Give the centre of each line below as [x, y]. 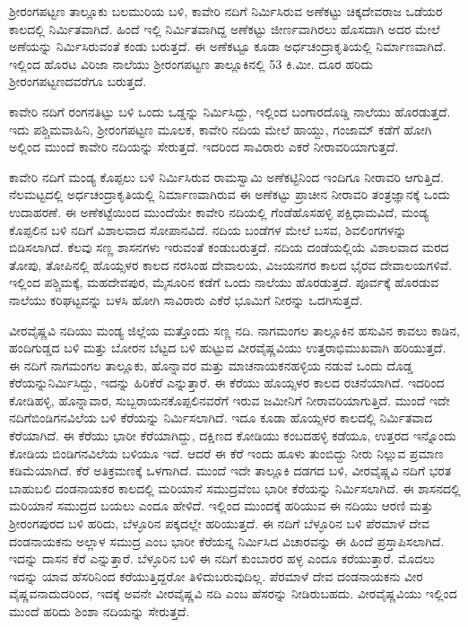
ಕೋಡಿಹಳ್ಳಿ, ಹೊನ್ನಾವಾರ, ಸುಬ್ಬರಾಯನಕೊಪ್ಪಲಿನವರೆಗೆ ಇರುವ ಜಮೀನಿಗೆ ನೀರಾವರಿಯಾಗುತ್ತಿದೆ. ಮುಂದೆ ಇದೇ [230, 400]
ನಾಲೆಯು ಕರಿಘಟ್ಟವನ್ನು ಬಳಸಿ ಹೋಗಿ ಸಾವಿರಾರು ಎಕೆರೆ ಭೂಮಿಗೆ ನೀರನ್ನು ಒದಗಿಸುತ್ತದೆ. [186, 299]
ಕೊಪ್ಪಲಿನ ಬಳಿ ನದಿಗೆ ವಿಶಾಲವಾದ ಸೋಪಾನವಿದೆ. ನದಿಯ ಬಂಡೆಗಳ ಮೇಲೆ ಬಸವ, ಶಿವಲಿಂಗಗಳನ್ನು [208, 229]
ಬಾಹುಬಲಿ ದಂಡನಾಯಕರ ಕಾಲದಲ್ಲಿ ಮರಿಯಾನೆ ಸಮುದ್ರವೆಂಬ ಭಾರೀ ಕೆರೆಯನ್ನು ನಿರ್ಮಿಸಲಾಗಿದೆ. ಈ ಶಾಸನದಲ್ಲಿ [235, 488]
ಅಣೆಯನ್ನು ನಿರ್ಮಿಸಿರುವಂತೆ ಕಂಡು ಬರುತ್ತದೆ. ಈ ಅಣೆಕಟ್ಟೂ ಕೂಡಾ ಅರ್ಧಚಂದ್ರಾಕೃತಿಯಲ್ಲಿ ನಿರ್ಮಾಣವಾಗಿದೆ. [228, 46]
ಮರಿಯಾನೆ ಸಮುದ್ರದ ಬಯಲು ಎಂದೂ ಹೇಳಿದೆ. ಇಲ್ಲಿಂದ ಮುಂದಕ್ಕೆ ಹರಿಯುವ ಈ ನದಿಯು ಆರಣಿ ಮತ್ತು [221, 505]
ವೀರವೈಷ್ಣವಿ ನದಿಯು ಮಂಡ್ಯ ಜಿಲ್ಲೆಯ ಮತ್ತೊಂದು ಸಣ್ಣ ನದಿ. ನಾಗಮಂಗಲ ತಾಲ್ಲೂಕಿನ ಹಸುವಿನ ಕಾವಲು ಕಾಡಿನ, [234, 330]
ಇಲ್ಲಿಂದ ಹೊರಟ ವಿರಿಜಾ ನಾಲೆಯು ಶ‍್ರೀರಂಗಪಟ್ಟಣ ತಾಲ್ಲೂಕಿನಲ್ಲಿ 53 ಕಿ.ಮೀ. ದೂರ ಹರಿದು [191, 63]
